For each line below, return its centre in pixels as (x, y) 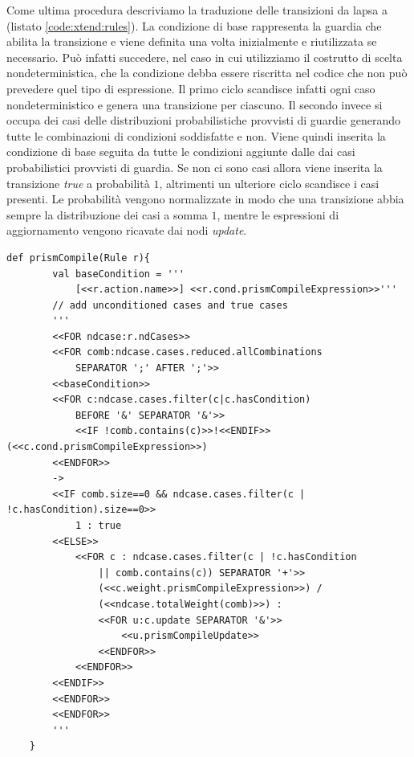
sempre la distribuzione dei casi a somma (107, 214)
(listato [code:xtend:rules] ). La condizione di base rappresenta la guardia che (194, 25)
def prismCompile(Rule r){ (78, 258)
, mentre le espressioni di (278, 214)
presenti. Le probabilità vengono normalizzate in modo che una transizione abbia (205, 199)
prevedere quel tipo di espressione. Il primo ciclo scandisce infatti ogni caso (191, 88)
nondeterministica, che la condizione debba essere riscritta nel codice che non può (207, 73)
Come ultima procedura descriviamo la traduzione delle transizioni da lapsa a (197, 10)
